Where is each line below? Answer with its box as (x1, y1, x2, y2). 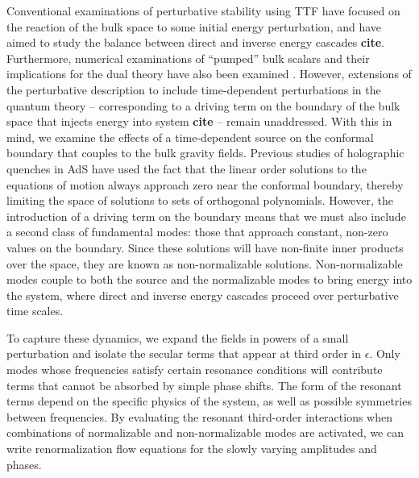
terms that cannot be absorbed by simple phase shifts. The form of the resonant (6, 376, 402, 393)
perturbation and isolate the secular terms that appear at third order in (6, 345, 362, 362)
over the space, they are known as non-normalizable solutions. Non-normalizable (6, 255, 403, 272)
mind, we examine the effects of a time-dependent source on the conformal (6, 128, 374, 145)
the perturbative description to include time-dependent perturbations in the (6, 81, 381, 98)
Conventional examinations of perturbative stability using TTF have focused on (6, 2, 400, 19)
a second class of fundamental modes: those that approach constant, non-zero (6, 223, 388, 240)
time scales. (6, 302, 64, 319)
